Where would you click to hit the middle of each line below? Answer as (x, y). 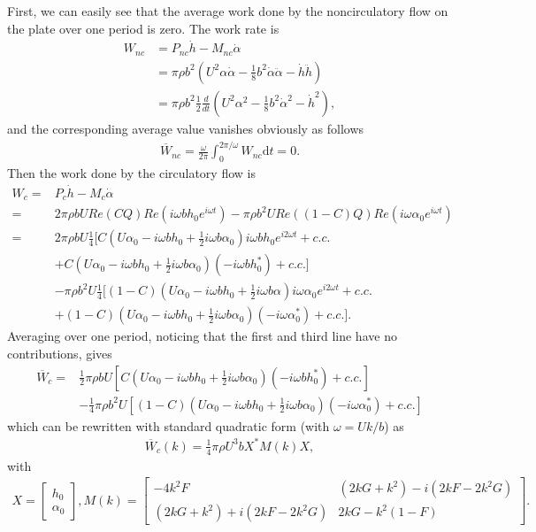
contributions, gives (60, 353)
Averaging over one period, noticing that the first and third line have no (202, 336)
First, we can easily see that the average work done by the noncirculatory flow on (228, 11)
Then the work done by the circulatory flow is (131, 172)
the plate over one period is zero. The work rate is (143, 28)
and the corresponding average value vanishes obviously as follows (186, 128)
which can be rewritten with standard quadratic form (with (168, 425)
